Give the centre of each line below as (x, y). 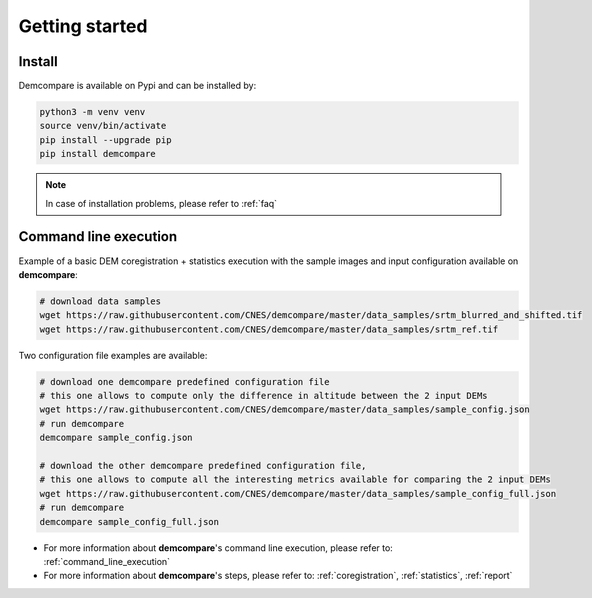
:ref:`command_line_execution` (106, 561)
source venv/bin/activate (103, 126)
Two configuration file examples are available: (113, 355)
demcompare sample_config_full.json (129, 521)
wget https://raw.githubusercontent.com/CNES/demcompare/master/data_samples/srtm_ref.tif (269, 329)
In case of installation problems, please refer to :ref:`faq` (161, 203)
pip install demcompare (98, 154)
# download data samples (100, 301)
